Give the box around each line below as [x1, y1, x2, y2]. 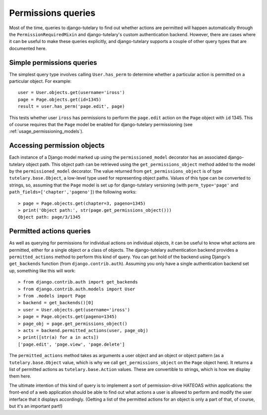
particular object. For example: [9, 78, 72, 84]
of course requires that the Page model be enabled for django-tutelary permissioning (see [9, 121, 193, 127]
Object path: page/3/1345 [18, 214, 81, 220]
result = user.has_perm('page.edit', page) [18, 104, 125, 109]
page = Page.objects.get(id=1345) [18, 96, 101, 102]
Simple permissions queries [9, 58, 97, 67]
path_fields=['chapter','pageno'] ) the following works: [9, 189, 137, 195]
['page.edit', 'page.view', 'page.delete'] [18, 341, 125, 347]
